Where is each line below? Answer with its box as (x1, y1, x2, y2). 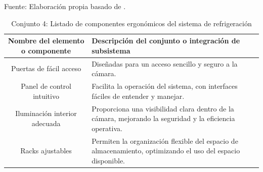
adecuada (31, 118, 61, 128)
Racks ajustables (20, 145, 72, 156)
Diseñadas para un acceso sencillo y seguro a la (92, 58, 238, 69)
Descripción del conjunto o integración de (92, 35, 240, 46)
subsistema (92, 45, 130, 55)
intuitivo (33, 90, 59, 101)
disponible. (92, 155, 125, 165)
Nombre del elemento (8, 35, 84, 46)
